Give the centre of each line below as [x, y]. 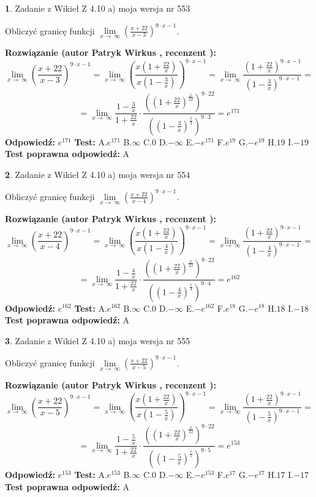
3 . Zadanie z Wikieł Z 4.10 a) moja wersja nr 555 [98, 340]
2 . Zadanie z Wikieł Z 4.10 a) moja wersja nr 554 [98, 174]
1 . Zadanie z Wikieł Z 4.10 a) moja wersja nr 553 [98, 8]
